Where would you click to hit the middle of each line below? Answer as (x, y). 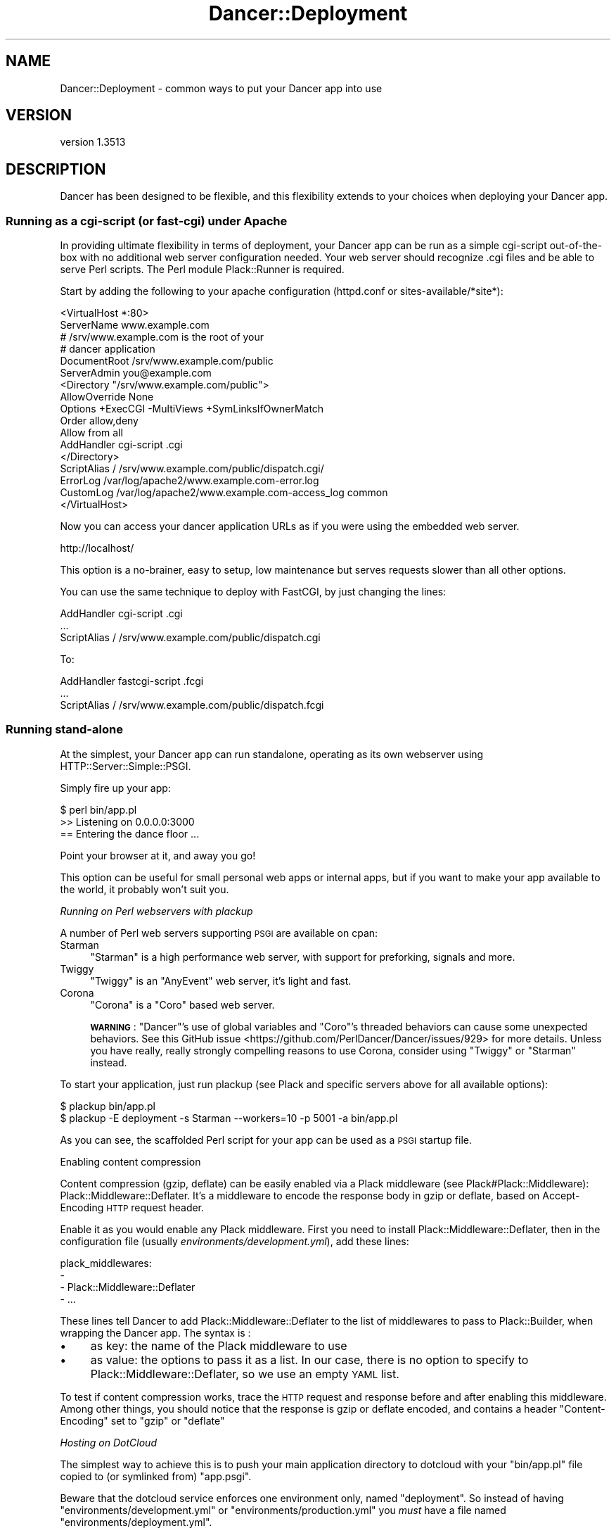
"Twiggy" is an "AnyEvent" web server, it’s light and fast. (221, 980)
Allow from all (91, 433)
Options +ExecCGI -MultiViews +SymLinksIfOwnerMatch (192, 409)
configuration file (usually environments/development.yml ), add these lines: (235, 1241)
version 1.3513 (93, 142)
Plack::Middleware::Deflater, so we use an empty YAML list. (245, 1374)
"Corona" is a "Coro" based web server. (182, 1004)
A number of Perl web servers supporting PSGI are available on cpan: (219, 933)
